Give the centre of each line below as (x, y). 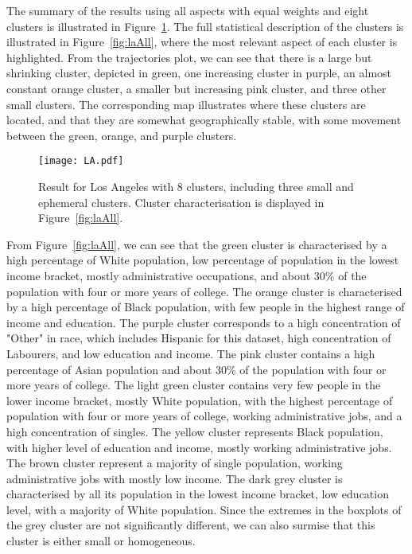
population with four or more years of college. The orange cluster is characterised (204, 291)
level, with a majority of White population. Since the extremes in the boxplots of (204, 509)
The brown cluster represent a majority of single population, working (175, 463)
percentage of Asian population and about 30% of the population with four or (196, 369)
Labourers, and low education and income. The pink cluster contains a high (191, 353)
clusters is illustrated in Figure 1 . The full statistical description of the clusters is (205, 26)
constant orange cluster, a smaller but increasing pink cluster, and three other (196, 88)
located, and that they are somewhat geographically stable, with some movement (204, 120)
